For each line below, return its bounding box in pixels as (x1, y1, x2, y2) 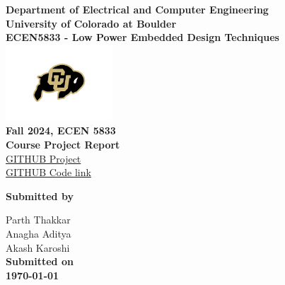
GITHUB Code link (6, 165, 91, 180)
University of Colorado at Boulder (6, 16, 177, 30)
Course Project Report (6, 136, 120, 151)
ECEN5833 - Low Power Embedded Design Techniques (6, 30, 279, 45)
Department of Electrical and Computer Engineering (6, 2, 269, 16)
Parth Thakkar (6, 212, 71, 227)
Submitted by (6, 188, 74, 203)
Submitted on (6, 254, 74, 269)
